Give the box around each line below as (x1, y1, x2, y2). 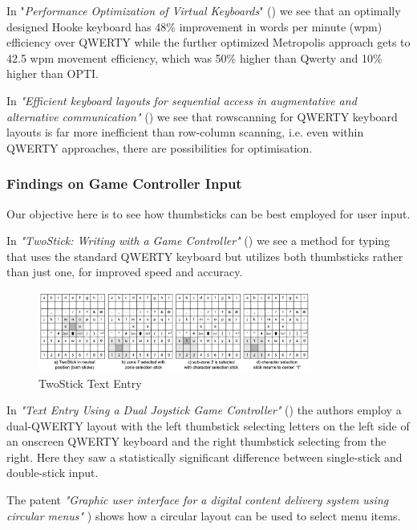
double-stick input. (6, 464, 99, 481)
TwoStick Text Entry (38, 374, 142, 391)
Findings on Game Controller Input (6, 173, 242, 194)
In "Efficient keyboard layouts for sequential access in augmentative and (6, 92, 357, 108)
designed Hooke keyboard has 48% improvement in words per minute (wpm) (6, 18, 383, 35)
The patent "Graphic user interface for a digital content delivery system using (6, 491, 389, 508)
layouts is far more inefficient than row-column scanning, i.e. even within (6, 124, 364, 141)
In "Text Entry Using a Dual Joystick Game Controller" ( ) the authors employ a (6, 402, 402, 418)
